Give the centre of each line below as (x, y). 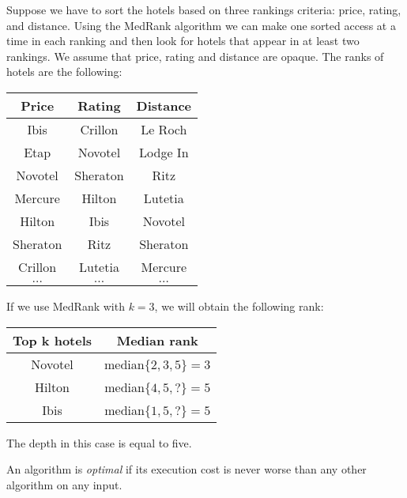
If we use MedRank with (66, 306)
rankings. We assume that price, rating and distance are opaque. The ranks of (195, 56)
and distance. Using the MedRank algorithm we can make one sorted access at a (201, 25)
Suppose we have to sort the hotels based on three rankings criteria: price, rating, (204, 9)
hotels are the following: (64, 72)
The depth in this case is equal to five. (99, 442)
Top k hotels (53, 340)
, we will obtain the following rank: (239, 306)
